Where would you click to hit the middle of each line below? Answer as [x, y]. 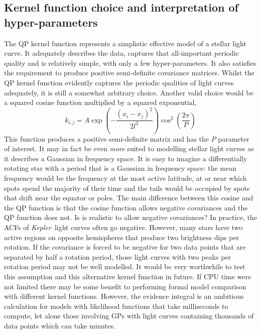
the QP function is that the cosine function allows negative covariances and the [126, 207]
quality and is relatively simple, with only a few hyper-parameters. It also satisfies [130, 63]
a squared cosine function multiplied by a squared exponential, [100, 102]
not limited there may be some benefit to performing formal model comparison [125, 286]
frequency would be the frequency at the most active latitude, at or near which [125, 178]
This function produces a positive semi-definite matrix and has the [107, 138]
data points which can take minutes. [60, 325]
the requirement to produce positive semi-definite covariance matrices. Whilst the [129, 73]
